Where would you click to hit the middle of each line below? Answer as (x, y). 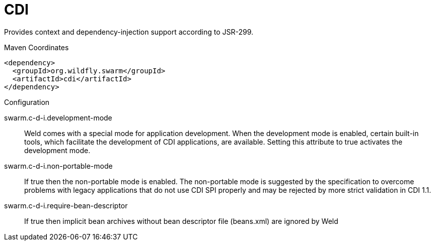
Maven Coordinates (37, 47)
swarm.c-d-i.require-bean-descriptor (66, 205)
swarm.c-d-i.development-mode (58, 117)
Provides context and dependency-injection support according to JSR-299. (129, 32)
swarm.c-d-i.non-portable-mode (58, 166)
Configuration (27, 102)
